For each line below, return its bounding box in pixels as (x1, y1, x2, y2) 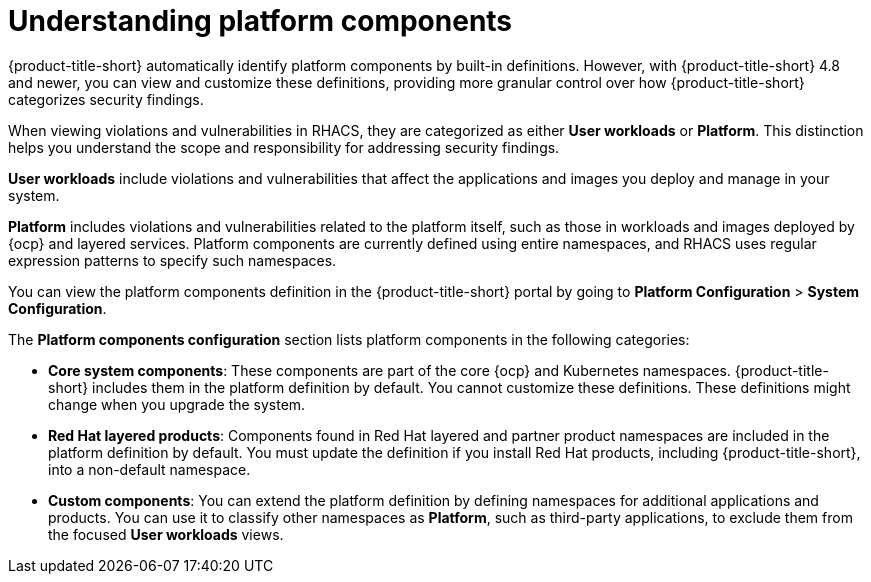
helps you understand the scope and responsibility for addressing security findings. (8, 138, 560, 156)
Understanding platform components (8, 4, 513, 38)
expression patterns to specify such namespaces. (8, 251, 337, 269)
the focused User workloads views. (48, 525, 284, 543)
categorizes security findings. (8, 90, 204, 108)
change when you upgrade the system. (48, 395, 306, 413)
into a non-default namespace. (48, 460, 251, 478)
